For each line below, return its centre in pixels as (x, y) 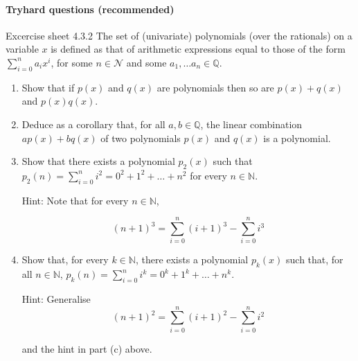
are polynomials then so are (215, 87)
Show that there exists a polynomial (98, 161)
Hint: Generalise (56, 299)
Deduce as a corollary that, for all (93, 124)
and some (146, 62)
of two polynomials (141, 138)
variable (22, 49)
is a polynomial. (297, 138)
